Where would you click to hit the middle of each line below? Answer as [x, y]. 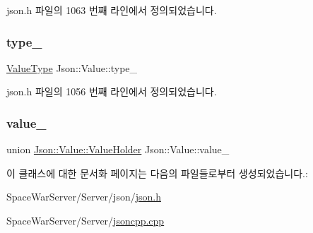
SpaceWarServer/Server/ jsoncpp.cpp [85, 220]
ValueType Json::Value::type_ [72, 67]
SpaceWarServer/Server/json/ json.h [84, 197]
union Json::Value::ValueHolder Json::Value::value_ [118, 149]
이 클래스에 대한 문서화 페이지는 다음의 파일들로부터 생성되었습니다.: [157, 173]
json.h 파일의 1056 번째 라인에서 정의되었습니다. [112, 91]
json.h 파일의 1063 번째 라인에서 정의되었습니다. [112, 10]
